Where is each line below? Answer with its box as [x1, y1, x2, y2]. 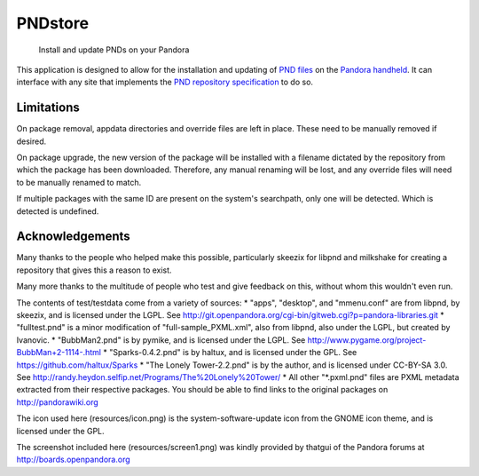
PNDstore [16, 13, 89, 33]
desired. [16, 136, 47, 147]
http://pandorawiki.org [16, 396, 99, 408]
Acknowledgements [16, 229, 130, 244]
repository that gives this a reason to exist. [16, 265, 172, 275]
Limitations [16, 100, 80, 115]
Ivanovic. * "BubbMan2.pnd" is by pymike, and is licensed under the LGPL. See [16, 334, 306, 345]
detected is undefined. [16, 205, 99, 217]
